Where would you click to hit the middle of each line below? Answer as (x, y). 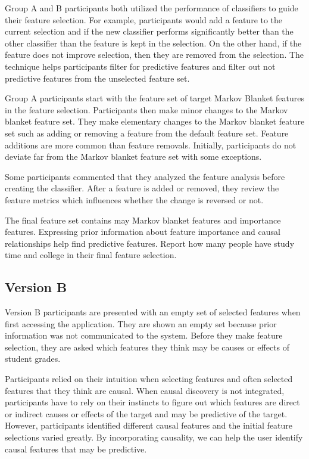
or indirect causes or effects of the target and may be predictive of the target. (146, 413)
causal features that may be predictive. (76, 449)
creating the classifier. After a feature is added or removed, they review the (142, 188)
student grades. (33, 359)
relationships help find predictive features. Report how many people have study (150, 243)
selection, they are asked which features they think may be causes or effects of (147, 347)
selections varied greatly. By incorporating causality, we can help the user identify (154, 437)
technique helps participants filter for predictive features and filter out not (140, 66)
